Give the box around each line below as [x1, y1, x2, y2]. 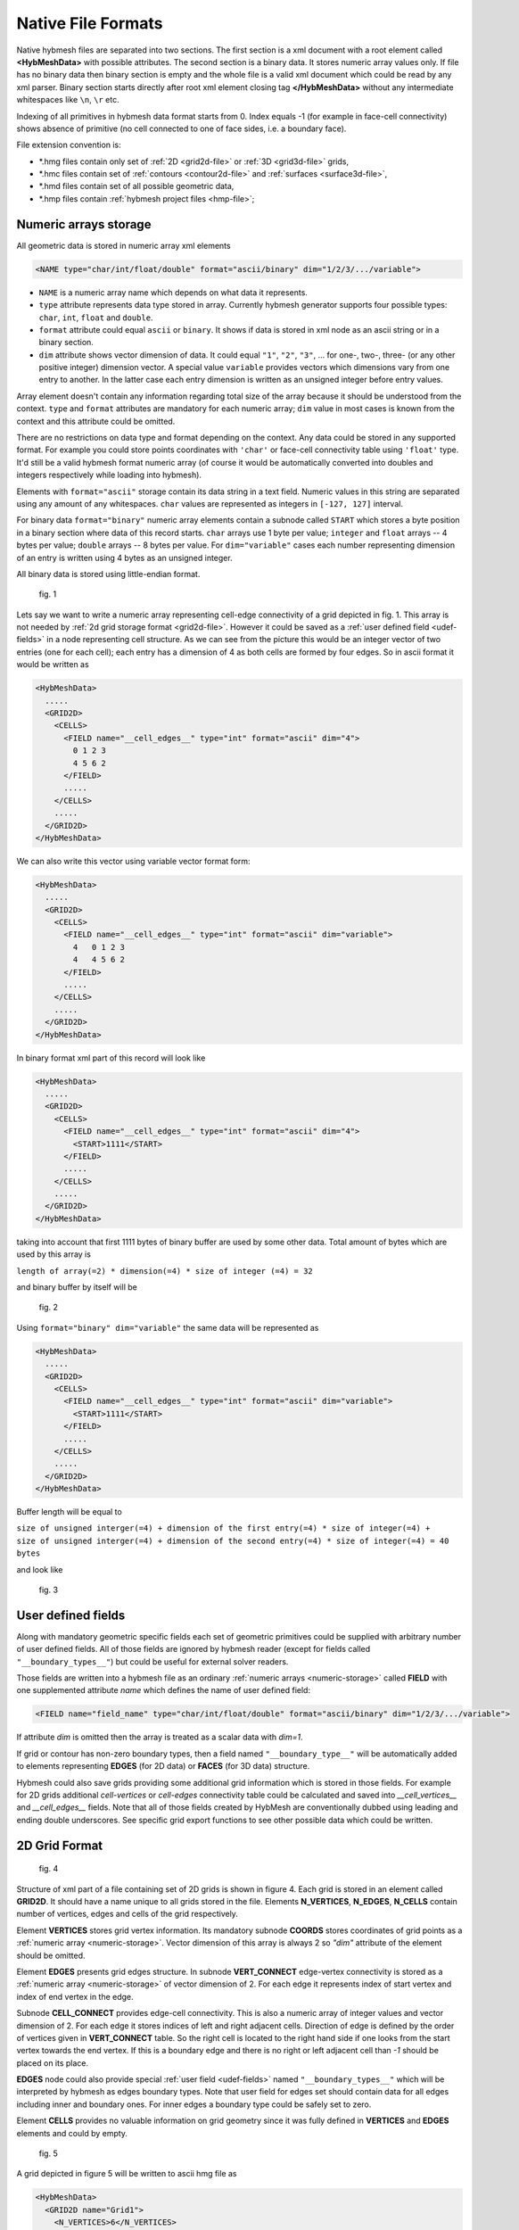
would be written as [16, 659, 89, 670]
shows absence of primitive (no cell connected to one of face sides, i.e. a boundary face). [16, 123, 347, 134]
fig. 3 [38, 1584, 58, 1596]
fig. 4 [38, 1863, 59, 1874]
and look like [16, 1564, 63, 1574]
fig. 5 [38, 2148, 58, 2159]
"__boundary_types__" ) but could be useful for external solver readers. [16, 1656, 289, 1667]
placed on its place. [16, 2057, 89, 2069]
